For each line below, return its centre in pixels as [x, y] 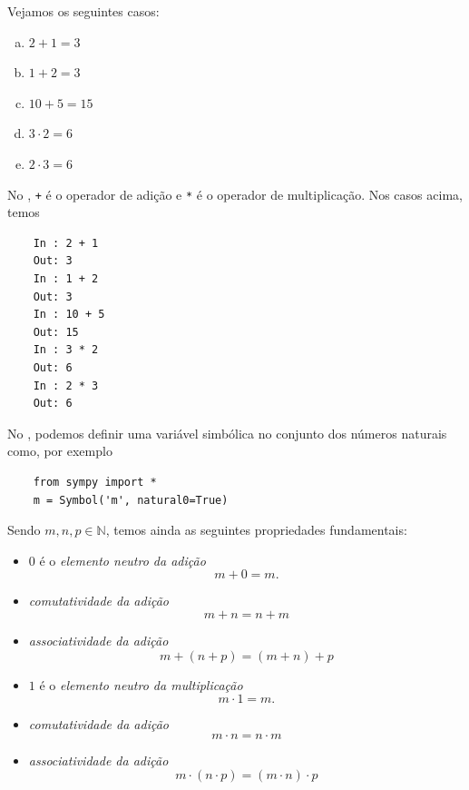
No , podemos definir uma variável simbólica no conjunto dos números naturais [227, 433]
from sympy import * [95, 482]
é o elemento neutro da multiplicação [141, 684]
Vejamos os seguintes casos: [83, 11]
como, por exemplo [60, 451]
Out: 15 [56, 332]
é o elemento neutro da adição [122, 560]
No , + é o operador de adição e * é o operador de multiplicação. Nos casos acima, [235, 194]
